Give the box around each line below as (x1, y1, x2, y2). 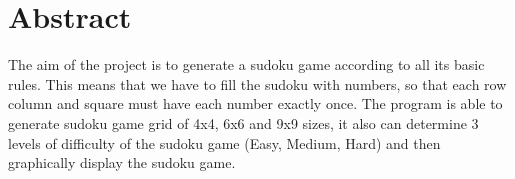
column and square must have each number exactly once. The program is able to (8, 93, 503, 114)
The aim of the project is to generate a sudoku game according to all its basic (8, 54, 485, 75)
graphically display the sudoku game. (8, 152, 236, 173)
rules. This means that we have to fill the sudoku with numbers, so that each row (8, 73, 507, 94)
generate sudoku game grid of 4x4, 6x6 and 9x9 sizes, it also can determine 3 (8, 112, 479, 133)
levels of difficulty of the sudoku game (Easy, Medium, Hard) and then (8, 132, 441, 153)
